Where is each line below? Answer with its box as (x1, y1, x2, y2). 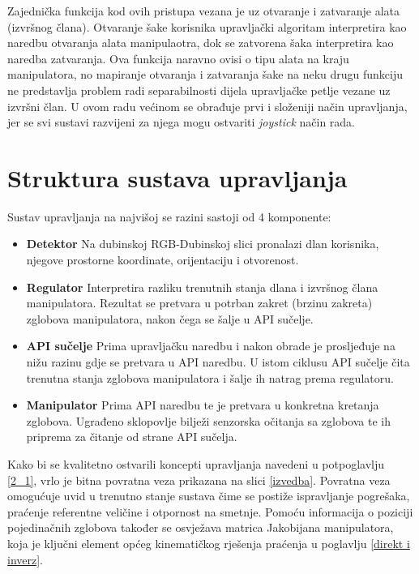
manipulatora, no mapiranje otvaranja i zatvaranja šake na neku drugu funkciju (7, 66, 404, 83)
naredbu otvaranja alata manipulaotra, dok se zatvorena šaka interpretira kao (7, 34, 394, 51)
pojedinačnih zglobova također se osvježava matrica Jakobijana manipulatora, (7, 519, 394, 536)
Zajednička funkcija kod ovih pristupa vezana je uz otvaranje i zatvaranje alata (7, 2, 400, 19)
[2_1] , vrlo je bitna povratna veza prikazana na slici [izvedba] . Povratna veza (7, 471, 391, 488)
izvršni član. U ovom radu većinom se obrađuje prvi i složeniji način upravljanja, (7, 97, 408, 114)
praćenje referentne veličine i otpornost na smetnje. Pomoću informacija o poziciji (7, 503, 413, 520)
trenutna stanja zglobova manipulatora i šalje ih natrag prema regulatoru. (26, 369, 394, 386)
